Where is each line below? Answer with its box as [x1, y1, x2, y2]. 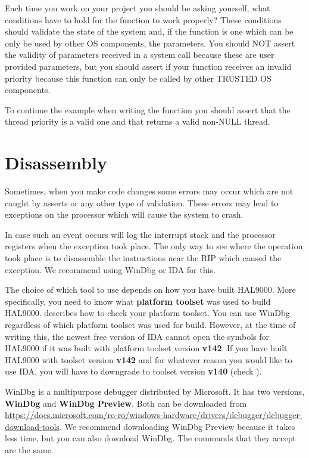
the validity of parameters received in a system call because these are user [5, 48, 274, 61]
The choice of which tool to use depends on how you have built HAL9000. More [5, 283, 296, 296]
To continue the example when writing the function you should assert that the [5, 103, 291, 116]
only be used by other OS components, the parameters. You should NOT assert [5, 36, 295, 49]
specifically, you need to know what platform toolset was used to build [5, 295, 271, 307]
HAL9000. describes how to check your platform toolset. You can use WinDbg [5, 307, 290, 319]
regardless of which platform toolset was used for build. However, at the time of [5, 318, 296, 330]
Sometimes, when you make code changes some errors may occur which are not [5, 185, 294, 197]
